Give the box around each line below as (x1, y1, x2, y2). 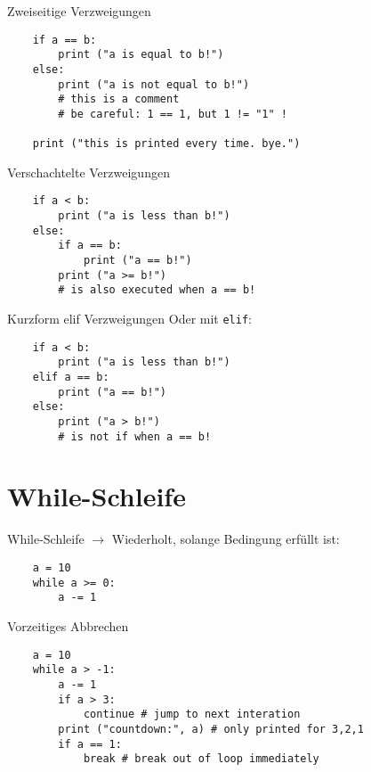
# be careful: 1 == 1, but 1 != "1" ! (58, 107, 287, 120)
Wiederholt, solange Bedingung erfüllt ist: (111, 530, 340, 548)
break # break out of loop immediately (83, 752, 319, 766)
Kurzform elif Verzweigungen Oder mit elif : (7, 309, 252, 328)
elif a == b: (32, 371, 109, 383)
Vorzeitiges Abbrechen (7, 616, 129, 635)
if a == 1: (58, 737, 122, 751)
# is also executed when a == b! (58, 283, 256, 297)
